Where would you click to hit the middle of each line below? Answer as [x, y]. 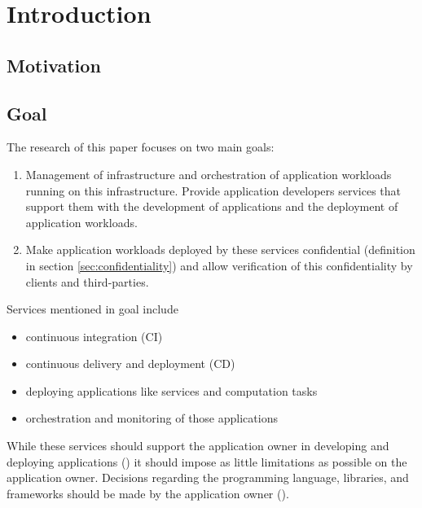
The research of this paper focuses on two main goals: [141, 147]
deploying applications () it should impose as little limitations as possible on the [207, 461]
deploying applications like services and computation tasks [171, 390]
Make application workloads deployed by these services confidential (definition [220, 250]
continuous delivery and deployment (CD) [130, 363]
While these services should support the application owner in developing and [198, 446]
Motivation [54, 65]
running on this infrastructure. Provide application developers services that [213, 190]
